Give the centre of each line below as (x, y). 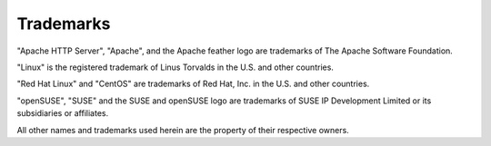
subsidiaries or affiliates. (63, 113)
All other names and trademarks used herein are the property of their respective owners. (183, 130)
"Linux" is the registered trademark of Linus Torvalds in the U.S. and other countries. (175, 67)
